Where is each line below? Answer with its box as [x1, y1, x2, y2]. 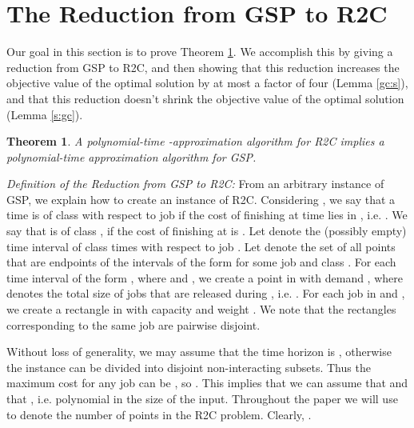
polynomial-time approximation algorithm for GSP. [6, 148, 257, 165]
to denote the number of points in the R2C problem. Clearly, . [6, 406, 312, 422]
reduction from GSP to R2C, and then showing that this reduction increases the [6, 58, 400, 75]
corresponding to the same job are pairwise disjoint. [6, 316, 261, 333]
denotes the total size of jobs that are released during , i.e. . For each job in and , [6, 285, 405, 302]
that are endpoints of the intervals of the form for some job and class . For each [6, 254, 396, 270]
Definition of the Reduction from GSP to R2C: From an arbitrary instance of [6, 175, 384, 192]
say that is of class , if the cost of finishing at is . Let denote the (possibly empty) [6, 222, 407, 239]
